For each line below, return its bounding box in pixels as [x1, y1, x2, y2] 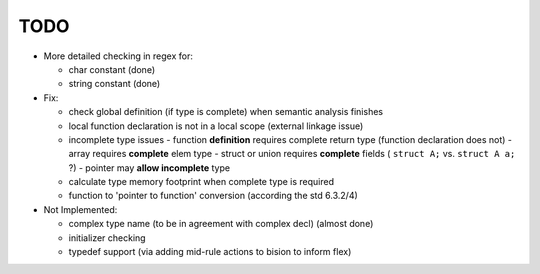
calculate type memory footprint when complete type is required [68, 176, 335, 188]
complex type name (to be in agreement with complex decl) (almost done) [68, 218, 374, 230]
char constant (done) [68, 63, 155, 75]
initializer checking [68, 231, 146, 244]
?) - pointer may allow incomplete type [68, 161, 230, 174]
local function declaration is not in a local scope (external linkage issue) [68, 120, 364, 132]
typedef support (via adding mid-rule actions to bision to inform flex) [68, 246, 352, 258]
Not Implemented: [43, 203, 118, 215]
